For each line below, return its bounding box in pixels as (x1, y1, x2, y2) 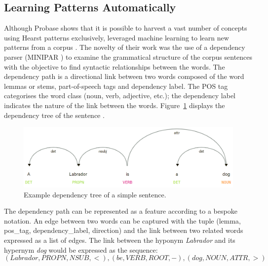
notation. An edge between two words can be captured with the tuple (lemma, (4, 215, 241, 226)
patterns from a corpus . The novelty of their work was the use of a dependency (4, 42, 245, 52)
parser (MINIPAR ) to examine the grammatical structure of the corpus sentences (4, 51, 253, 62)
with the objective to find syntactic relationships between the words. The (4, 61, 225, 72)
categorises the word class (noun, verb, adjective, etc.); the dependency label (4, 90, 236, 101)
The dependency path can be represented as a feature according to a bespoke (4, 206, 237, 216)
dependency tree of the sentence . (4, 110, 105, 120)
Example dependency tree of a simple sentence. (24, 189, 166, 199)
